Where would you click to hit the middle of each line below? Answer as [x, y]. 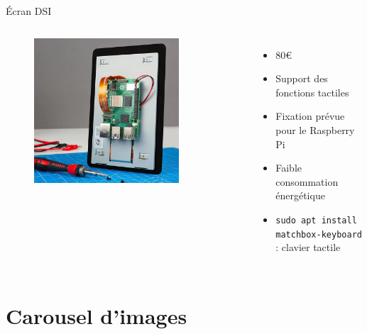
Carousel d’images [97, 316]
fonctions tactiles [312, 92]
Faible [289, 168]
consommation [307, 181]
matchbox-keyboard [319, 234]
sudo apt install [316, 220]
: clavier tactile [308, 247]
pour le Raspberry [315, 129]
